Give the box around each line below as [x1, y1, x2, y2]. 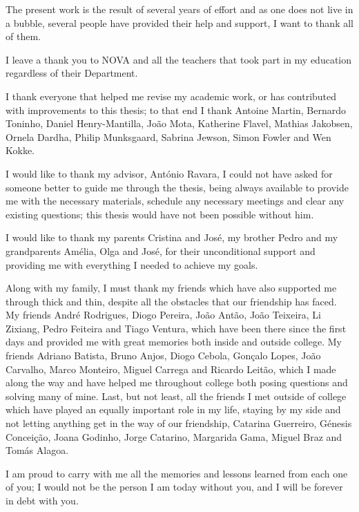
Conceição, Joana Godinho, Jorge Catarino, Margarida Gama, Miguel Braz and [6, 429, 342, 444]
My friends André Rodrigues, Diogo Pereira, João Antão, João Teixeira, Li [6, 307, 321, 322]
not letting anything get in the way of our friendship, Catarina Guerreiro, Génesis [6, 416, 352, 430]
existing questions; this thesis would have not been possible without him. [6, 207, 314, 221]
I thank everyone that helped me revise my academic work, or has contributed [6, 88, 337, 103]
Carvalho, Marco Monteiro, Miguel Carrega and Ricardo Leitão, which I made [6, 361, 336, 376]
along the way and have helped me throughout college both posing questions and [6, 375, 348, 390]
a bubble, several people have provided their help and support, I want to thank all [6, 15, 353, 30]
